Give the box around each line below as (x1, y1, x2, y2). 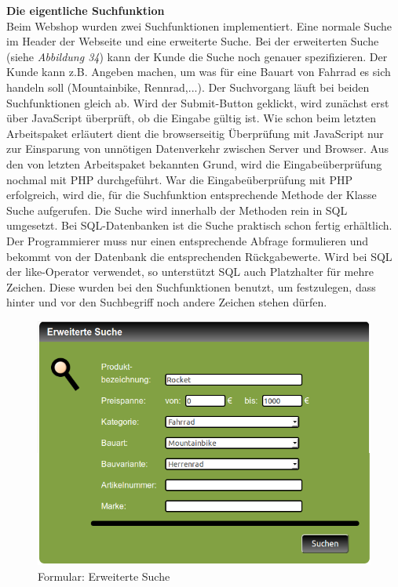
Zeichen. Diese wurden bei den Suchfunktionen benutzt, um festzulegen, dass (6, 278, 376, 295)
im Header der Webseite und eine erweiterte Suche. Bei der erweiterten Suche (6, 33, 379, 49)
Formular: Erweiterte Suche (38, 568, 170, 585)
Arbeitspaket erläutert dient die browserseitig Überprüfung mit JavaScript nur (6, 125, 384, 141)
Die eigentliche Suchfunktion (6, 2, 165, 18)
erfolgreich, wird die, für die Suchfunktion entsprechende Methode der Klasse (6, 187, 377, 203)
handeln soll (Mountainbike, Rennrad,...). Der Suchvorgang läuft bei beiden (6, 78, 370, 95)
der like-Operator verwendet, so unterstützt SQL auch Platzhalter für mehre (6, 263, 374, 280)
